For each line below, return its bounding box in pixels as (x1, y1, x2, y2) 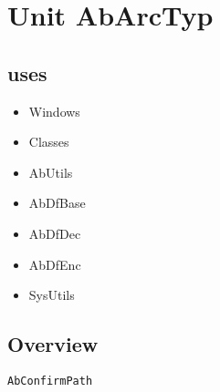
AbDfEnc (28, 254, 81, 273)
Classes (28, 132, 69, 151)
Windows (28, 101, 80, 120)
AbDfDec (28, 223, 81, 242)
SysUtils (28, 285, 75, 304)
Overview (7, 330, 99, 358)
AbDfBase (28, 193, 86, 212)
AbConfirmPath (7, 374, 93, 387)
